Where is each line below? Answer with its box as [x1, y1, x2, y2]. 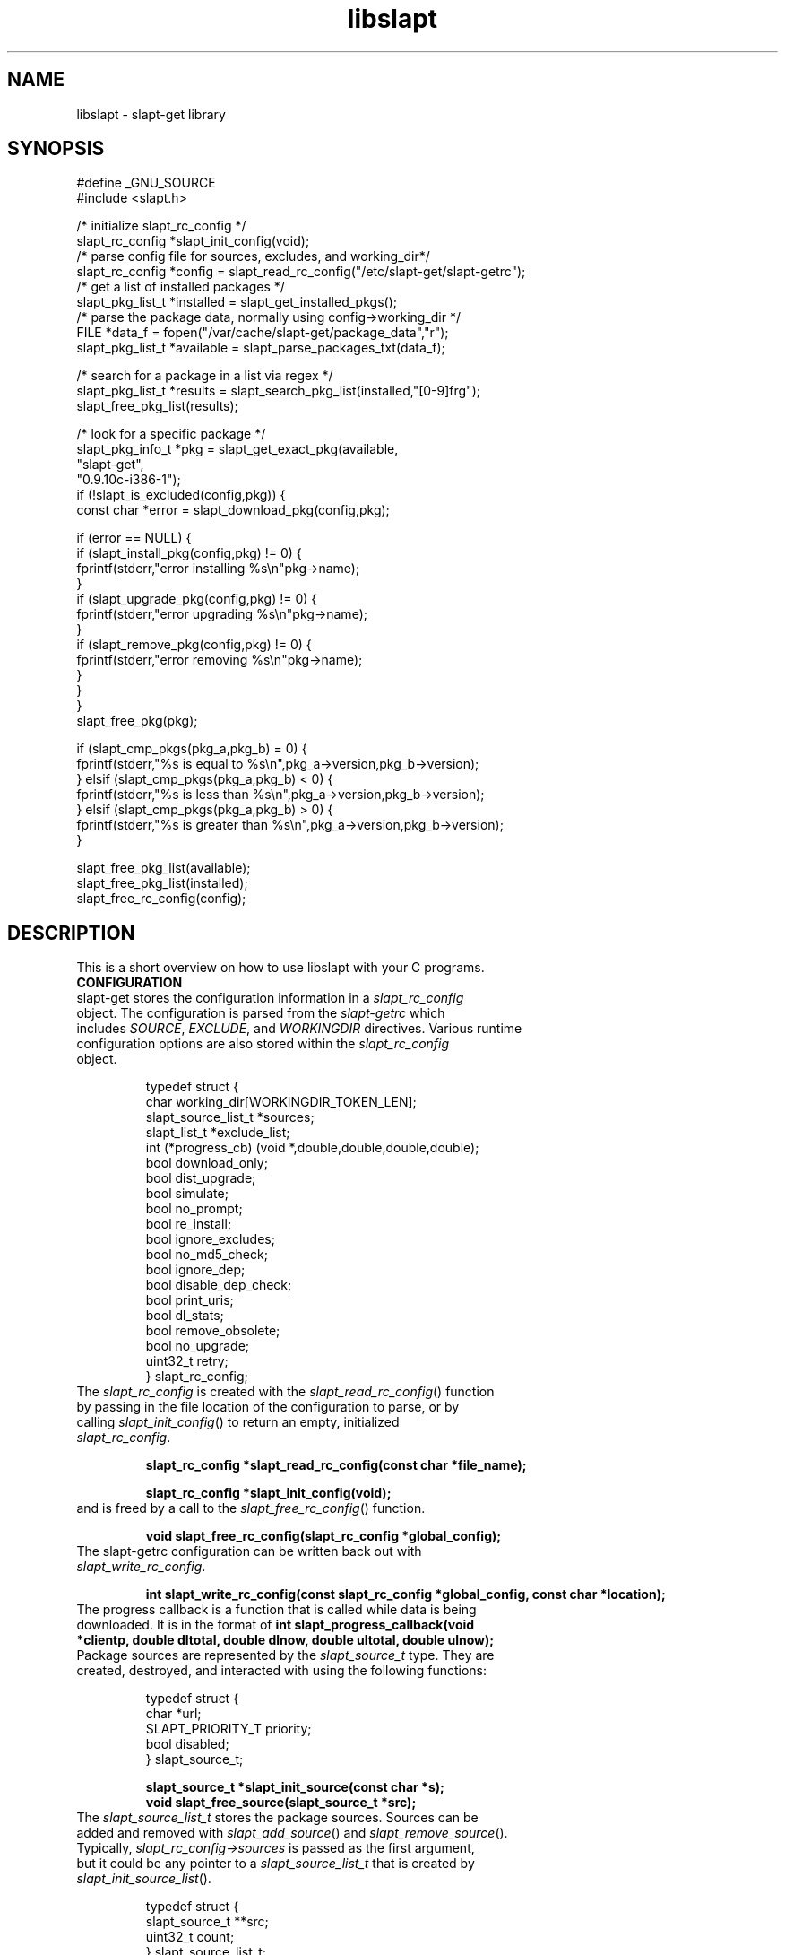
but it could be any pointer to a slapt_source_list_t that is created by [76, 1855, 475, 1872]
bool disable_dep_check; [145, 1277, 292, 1293]
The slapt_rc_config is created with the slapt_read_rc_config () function [76, 1384, 495, 1400]
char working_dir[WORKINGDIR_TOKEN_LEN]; [145, 1094, 417, 1110]
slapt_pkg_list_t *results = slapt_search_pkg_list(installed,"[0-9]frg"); [76, 383, 480, 399]
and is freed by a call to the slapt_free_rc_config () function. [76, 1500, 426, 1516]
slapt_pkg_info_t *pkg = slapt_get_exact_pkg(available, [76, 441, 399, 457]
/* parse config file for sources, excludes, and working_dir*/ [76, 248, 430, 265]
